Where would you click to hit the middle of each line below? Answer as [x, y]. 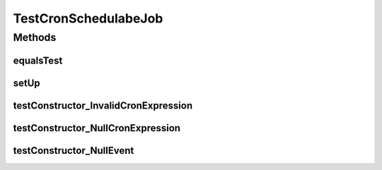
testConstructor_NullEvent [74, 151]
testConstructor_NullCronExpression [97, 128]
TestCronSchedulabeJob [88, 18]
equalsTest [38, 60]
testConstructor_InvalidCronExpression [103, 105]
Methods [35, 37]
